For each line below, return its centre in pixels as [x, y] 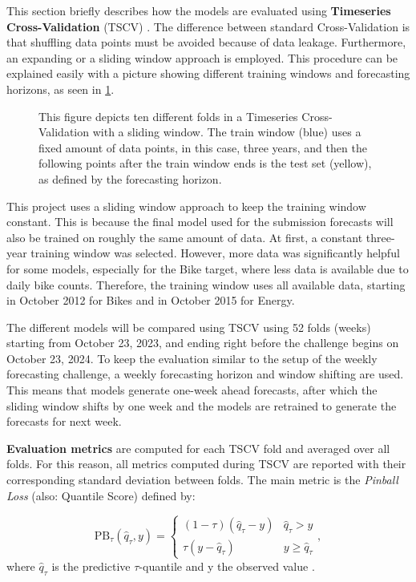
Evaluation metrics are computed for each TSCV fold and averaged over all [198, 448]
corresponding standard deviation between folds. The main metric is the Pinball [202, 480]
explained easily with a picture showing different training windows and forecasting [208, 73]
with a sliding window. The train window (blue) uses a [227, 132]
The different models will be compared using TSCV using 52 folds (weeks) [189, 327]
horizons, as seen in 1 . [61, 89]
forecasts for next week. [64, 421]
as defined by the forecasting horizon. [130, 178]
